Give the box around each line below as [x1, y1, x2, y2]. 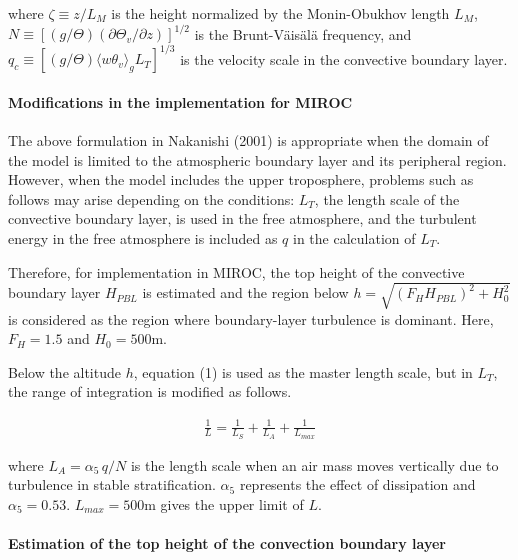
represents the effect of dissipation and [239, 474, 476, 495]
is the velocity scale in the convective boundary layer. [180, 48, 508, 69]
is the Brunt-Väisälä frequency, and [194, 23, 412, 44]
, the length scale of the [314, 188, 460, 209]
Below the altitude [8, 361, 121, 382]
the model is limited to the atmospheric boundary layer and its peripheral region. [8, 149, 507, 170]
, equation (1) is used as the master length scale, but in [133, 361, 473, 382]
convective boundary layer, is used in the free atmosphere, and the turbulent [8, 208, 477, 229]
